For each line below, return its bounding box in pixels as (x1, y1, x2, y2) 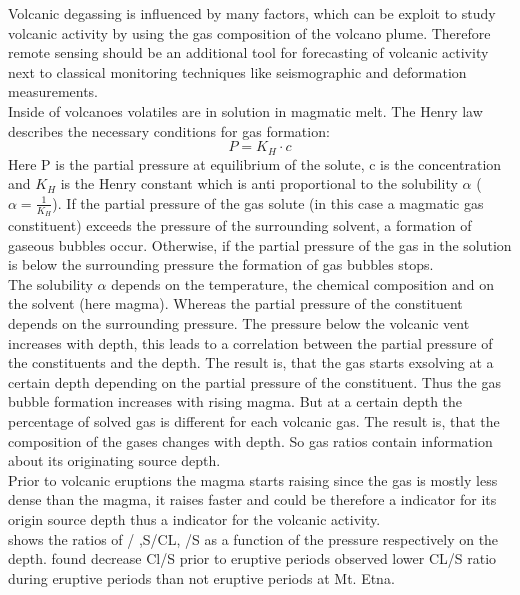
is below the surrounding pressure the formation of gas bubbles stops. (8, 254, 434, 275)
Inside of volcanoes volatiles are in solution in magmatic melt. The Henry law (8, 100, 483, 121)
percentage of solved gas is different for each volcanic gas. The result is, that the (8, 410, 500, 431)
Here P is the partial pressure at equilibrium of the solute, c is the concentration (8, 153, 502, 174)
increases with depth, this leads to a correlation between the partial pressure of (8, 332, 493, 353)
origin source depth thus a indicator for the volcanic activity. (8, 508, 381, 529)
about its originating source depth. (8, 450, 221, 471)
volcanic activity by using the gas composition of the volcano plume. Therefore (8, 22, 491, 43)
